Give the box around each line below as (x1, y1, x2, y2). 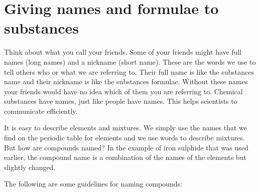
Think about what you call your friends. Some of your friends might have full (4, 47, 242, 57)
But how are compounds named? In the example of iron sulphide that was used (4, 142, 248, 152)
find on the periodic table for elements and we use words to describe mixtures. (4, 132, 245, 143)
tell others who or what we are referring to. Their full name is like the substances (4, 66, 254, 77)
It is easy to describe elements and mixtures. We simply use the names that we (4, 122, 247, 133)
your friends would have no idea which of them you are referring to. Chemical (4, 86, 243, 96)
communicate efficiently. (4, 105, 78, 116)
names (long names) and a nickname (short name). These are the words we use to (4, 56, 256, 67)
